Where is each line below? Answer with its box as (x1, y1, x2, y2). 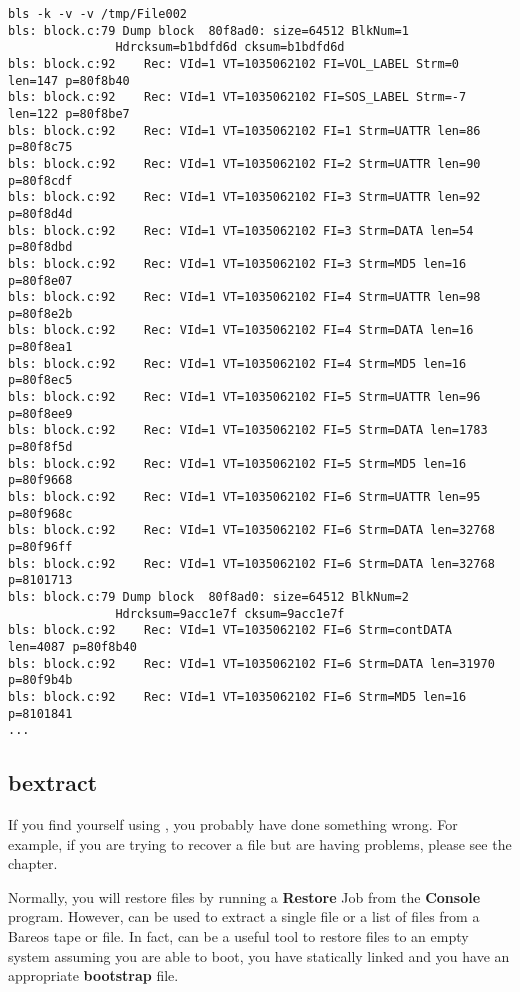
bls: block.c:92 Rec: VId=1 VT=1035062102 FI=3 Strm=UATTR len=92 (8, 190, 481, 205)
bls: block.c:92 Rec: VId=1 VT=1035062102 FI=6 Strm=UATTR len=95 (8, 490, 481, 505)
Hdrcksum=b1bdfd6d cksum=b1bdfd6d (115, 40, 345, 55)
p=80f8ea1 (8, 340, 73, 355)
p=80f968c (8, 506, 73, 521)
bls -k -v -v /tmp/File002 (8, 7, 187, 21)
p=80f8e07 (8, 273, 73, 288)
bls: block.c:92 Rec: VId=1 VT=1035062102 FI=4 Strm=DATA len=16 (8, 323, 474, 338)
